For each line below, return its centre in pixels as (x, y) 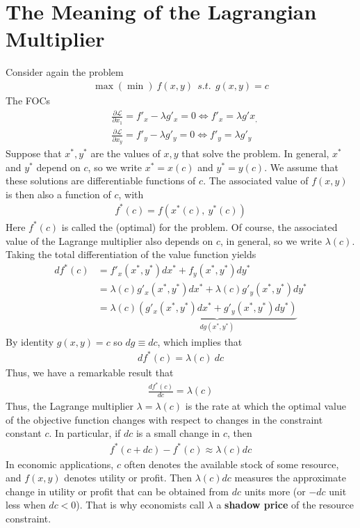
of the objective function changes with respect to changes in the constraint (164, 419)
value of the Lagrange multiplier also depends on (109, 240)
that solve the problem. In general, (255, 153)
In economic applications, (60, 464)
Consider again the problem (65, 72)
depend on (58, 167)
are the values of (125, 153)
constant (24, 433)
